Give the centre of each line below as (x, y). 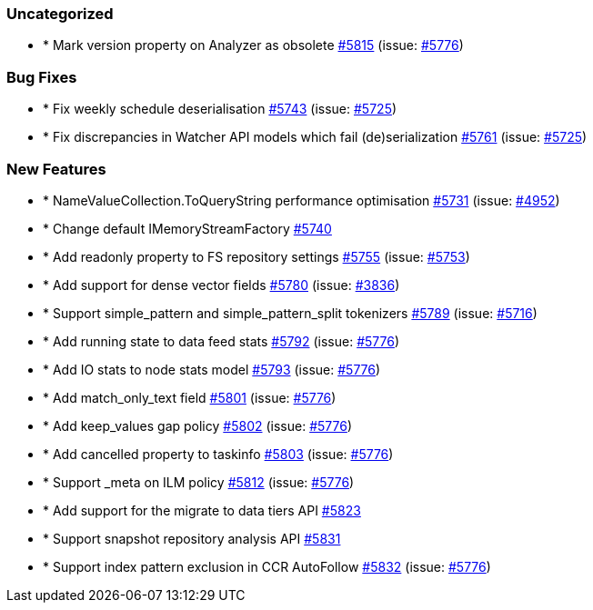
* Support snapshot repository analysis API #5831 (192, 538)
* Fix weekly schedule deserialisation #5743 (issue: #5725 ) (220, 109)
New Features (56, 169)
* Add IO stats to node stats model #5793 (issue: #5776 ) (212, 369)
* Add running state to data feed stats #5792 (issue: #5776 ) (221, 341)
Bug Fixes (42, 77)
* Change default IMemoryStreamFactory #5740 (187, 228)
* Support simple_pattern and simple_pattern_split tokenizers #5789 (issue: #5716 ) (290, 313)
